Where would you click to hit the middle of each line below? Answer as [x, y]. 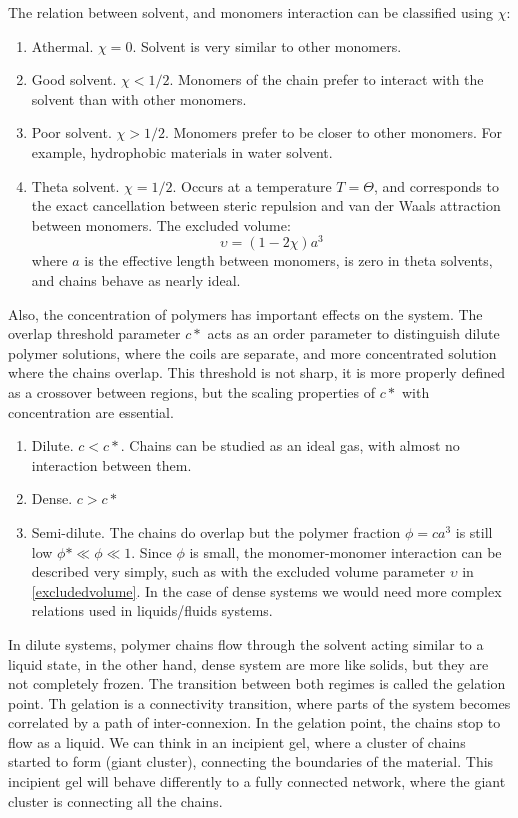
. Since [151, 551]
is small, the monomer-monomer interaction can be [345, 551]
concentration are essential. [91, 411]
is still [474, 531]
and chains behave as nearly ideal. [136, 280]
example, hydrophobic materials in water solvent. [182, 151]
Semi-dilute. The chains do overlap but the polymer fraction [216, 531]
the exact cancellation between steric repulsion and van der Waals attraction [266, 205]
